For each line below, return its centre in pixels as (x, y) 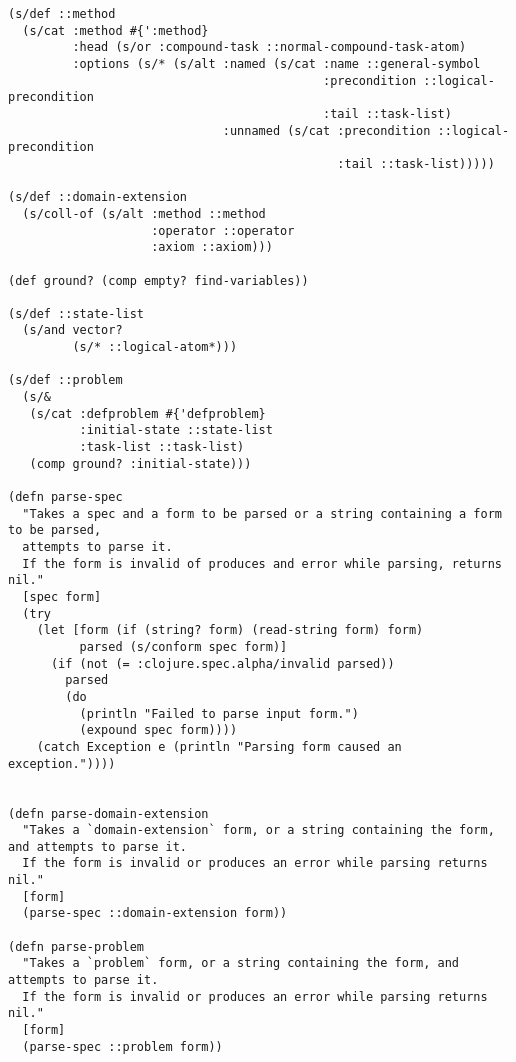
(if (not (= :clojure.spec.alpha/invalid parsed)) (222, 663)
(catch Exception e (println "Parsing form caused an (219, 746)
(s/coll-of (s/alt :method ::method (144, 213)
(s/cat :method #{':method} (115, 30)
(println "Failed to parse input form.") (219, 713)
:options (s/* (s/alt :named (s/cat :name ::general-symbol (276, 63)
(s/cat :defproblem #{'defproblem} (147, 413)
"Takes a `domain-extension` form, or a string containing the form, (258, 830)
